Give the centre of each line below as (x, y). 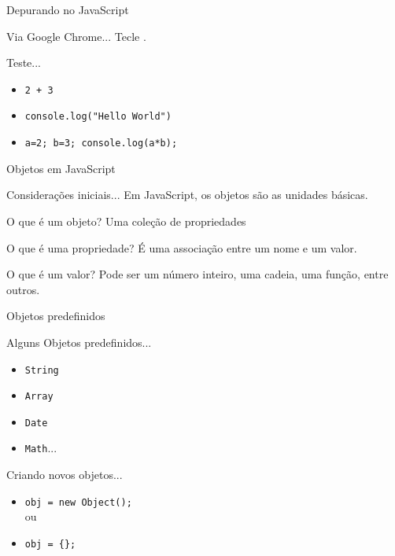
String (42, 370)
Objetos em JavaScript (61, 168)
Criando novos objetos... (65, 475)
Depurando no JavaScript (68, 9)
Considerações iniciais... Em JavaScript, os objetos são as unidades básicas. (187, 195)
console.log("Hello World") (98, 117)
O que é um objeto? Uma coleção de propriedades (126, 221)
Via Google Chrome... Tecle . (76, 36)
